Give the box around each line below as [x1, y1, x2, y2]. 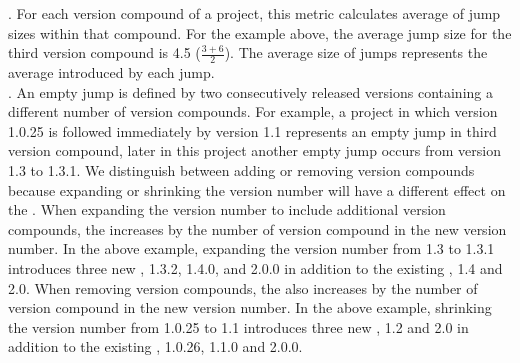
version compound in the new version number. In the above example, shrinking [8, 297, 492, 318]
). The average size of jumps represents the [224, 42, 488, 63]
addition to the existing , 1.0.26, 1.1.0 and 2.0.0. [8, 336, 303, 357]
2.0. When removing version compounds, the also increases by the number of [8, 277, 478, 298]
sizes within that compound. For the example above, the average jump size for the [8, 22, 512, 43]
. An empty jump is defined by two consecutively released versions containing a [8, 81, 493, 102]
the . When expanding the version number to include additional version [8, 199, 446, 220]
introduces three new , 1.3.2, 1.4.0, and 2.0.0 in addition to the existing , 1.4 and [8, 257, 503, 278]
